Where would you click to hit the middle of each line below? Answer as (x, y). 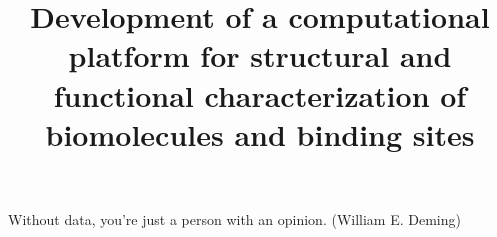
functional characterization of (260, 94)
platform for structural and (260, 55)
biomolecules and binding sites (260, 133)
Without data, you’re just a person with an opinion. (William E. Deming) (234, 218)
